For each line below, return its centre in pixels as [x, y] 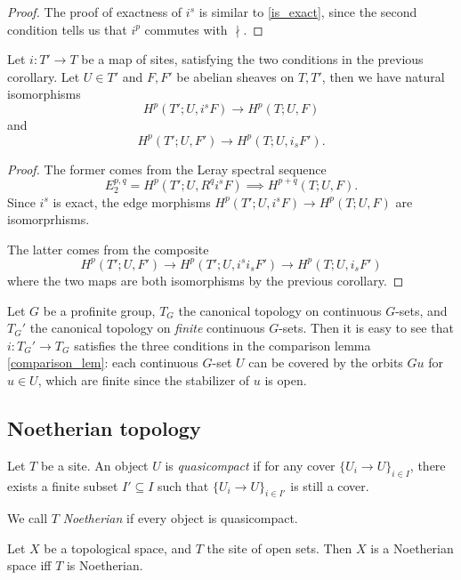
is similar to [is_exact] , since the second [308, 12]
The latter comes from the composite [108, 249]
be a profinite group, [99, 310]
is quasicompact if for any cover [250, 465]
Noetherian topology [104, 427]
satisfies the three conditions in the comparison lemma [222, 345]
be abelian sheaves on [235, 76]
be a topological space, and [118, 548]
